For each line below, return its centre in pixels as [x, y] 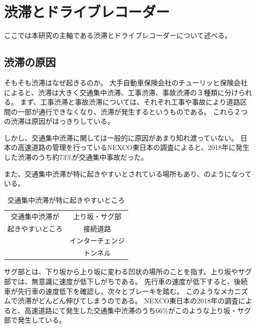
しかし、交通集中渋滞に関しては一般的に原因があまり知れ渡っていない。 [121, 137]
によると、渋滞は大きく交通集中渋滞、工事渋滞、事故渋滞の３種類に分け [121, 92]
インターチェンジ [97, 240]
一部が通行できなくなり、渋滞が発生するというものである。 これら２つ [132, 111]
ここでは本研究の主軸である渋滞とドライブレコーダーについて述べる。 [118, 35]
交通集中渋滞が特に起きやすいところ [66, 200]
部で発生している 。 [35, 320]
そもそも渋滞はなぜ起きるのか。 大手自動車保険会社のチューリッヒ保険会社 [126, 82]
